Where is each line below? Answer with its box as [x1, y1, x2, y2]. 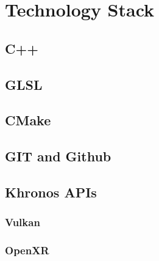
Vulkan [5, 215, 40, 230]
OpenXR [5, 243, 49, 258]
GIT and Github [5, 147, 111, 166]
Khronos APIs [5, 182, 97, 201]
